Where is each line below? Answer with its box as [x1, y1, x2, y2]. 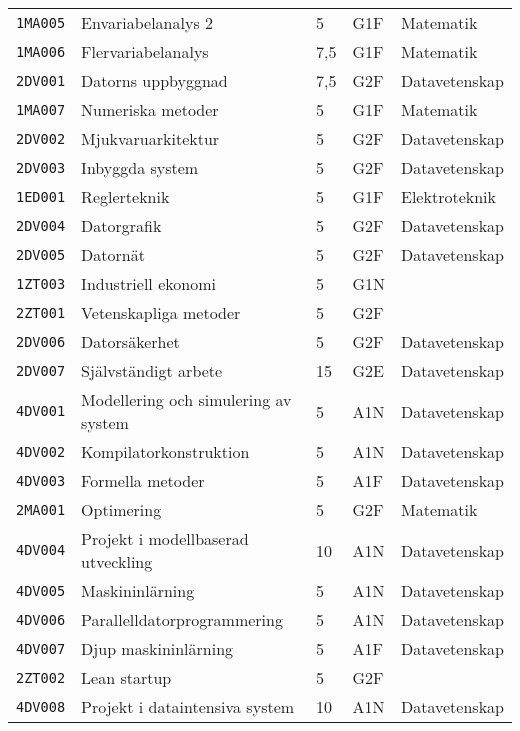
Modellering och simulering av [81, 388, 292, 411]
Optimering [81, 498, 162, 521]
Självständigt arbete [81, 359, 223, 382]
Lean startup [81, 666, 172, 689]
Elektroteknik [401, 185, 496, 208]
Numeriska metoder [81, 98, 219, 121]
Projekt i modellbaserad [81, 527, 249, 550]
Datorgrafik [81, 214, 162, 237]
